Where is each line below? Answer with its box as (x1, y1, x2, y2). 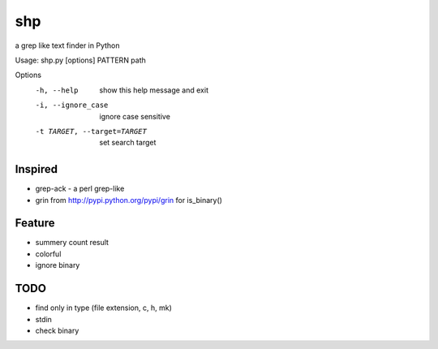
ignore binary (35, 261, 80, 270)
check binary (35, 325, 79, 335)
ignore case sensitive (99, 111, 170, 121)
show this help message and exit (99, 85, 208, 95)
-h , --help (35, 85, 79, 95)
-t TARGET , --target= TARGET (35, 127, 148, 136)
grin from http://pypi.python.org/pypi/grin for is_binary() (35, 195, 223, 205)
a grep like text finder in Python (15, 41, 120, 50)
